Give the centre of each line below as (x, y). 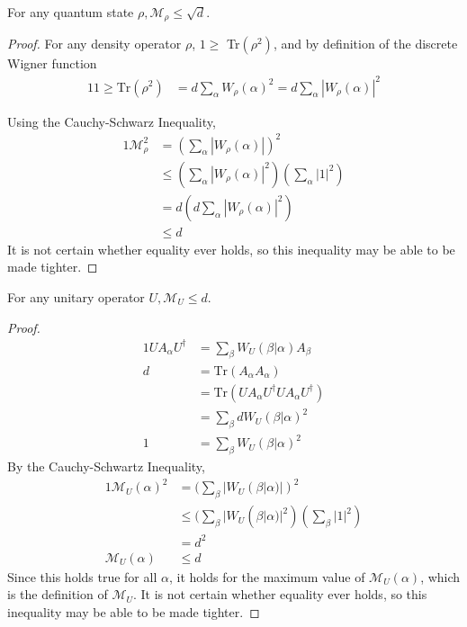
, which (440, 576)
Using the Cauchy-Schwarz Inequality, (112, 121)
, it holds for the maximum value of (267, 576)
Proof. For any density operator (94, 44)
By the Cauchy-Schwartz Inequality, (106, 466)
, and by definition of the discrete (365, 44)
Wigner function (52, 63)
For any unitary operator (76, 296)
